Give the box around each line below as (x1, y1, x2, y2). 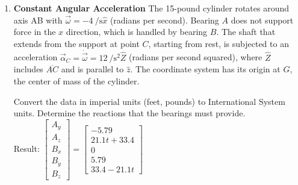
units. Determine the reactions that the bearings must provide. (13, 107, 246, 119)
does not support (231, 13, 294, 26)
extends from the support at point (13, 37, 140, 49)
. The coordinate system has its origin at (130, 63, 281, 75)
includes (13, 63, 43, 75)
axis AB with (13, 13, 63, 26)
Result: (13, 142, 40, 154)
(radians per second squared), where (129, 51, 262, 63)
